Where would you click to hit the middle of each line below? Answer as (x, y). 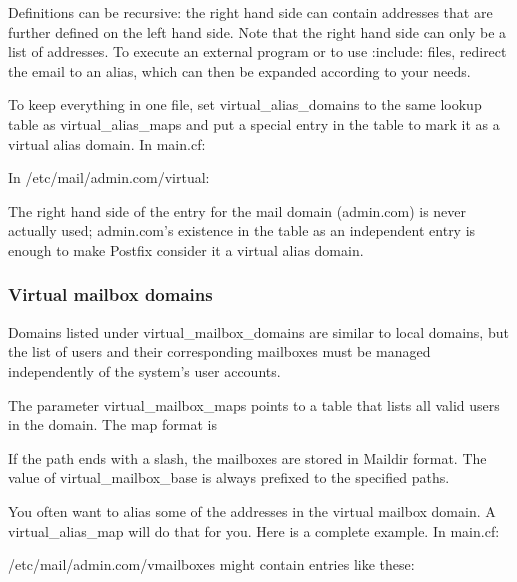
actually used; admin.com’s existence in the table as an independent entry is (242, 230)
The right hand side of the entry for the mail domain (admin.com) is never (237, 210)
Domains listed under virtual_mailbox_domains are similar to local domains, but (258, 331)
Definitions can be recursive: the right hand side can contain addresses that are (250, 12)
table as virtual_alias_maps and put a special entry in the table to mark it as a (254, 123)
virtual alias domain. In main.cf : (107, 143)
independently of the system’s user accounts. (144, 370)
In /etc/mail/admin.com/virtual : (109, 177)
